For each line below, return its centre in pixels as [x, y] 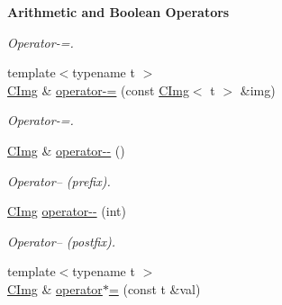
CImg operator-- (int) [67, 211]
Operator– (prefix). [59, 180]
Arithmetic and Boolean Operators [118, 12]
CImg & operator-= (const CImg [98, 90]
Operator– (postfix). [61, 241]
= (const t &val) [155, 288]
